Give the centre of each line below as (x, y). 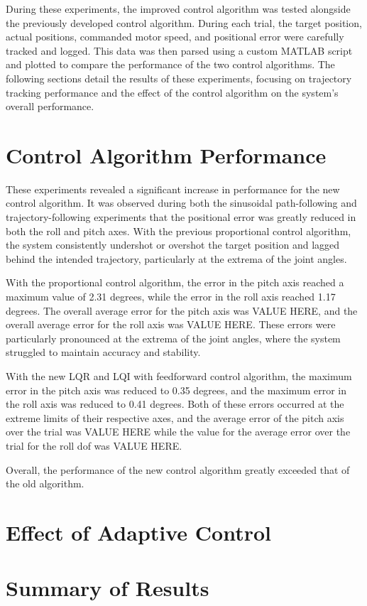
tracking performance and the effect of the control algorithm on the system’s (172, 92)
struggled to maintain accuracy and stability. (103, 352)
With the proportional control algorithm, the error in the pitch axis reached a (175, 282)
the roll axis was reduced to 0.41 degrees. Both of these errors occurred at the (175, 404)
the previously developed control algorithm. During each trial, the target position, (184, 22)
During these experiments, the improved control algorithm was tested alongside (178, 9)
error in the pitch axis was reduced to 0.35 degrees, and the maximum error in (176, 390)
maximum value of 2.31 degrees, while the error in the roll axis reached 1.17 (171, 297)
